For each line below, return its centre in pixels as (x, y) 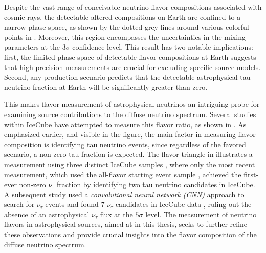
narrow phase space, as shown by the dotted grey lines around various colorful (127, 27)
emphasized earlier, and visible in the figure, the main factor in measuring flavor (130, 134)
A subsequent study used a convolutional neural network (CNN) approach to (124, 194)
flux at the (116, 214)
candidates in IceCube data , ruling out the (183, 204)
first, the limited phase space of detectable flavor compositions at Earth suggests (130, 56)
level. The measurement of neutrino (201, 214)
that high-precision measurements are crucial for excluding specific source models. (132, 67)
